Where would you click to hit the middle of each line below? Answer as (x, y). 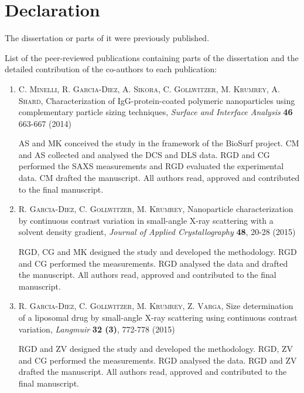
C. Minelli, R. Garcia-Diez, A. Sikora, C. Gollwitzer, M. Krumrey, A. (149, 88)
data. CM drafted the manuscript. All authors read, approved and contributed (159, 178)
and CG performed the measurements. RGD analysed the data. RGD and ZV (158, 360)
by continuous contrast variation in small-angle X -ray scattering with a (146, 220)
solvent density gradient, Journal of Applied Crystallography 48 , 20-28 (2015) (157, 232)
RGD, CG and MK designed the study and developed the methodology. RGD (158, 252)
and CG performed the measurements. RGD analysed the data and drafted (153, 263)
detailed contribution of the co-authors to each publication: (111, 69)
